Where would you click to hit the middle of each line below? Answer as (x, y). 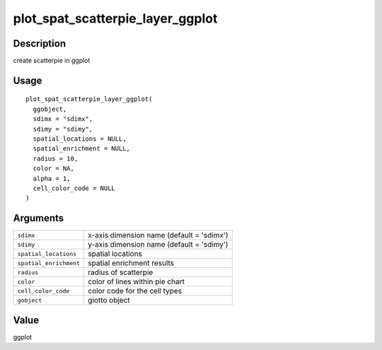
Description (40, 43)
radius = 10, (56, 158)
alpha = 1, (52, 178)
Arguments (39, 218)
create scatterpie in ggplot (52, 61)
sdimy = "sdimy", (63, 129)
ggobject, (50, 109)
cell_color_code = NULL (74, 188)
